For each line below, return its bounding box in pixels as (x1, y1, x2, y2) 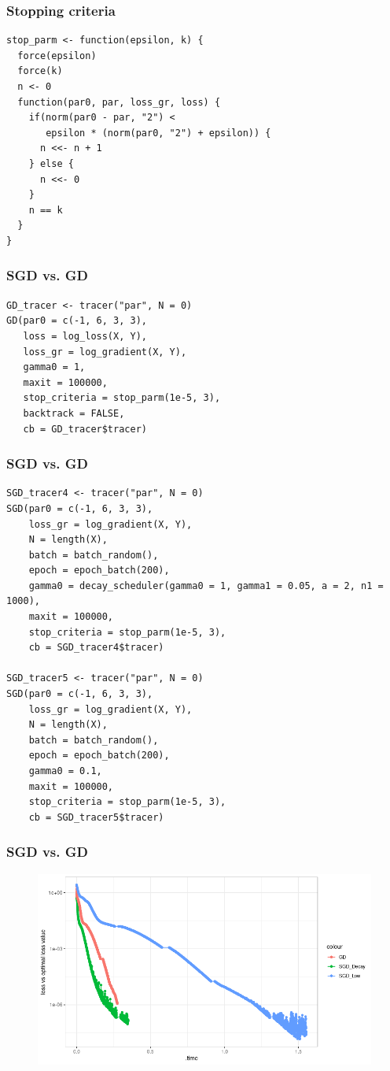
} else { (28, 157, 74, 169)
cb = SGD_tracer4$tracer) (28, 642, 164, 654)
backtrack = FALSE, (23, 407, 125, 419)
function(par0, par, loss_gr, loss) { (17, 96, 221, 108)
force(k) (17, 65, 63, 77)
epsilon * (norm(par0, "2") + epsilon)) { (46, 127, 271, 139)
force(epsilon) (17, 50, 97, 61)
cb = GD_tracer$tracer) (23, 423, 147, 435)
